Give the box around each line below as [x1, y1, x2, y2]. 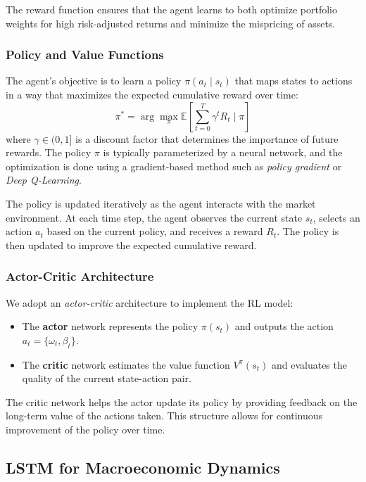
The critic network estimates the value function [22, 357, 230, 372]
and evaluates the [271, 357, 347, 372]
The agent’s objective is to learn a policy [6, 73, 182, 88]
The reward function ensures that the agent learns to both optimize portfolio [6, 2, 338, 16]
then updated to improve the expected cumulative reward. [6, 237, 257, 252]
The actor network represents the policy [22, 319, 198, 334]
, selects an [313, 210, 360, 224]
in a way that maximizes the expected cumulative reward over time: [6, 87, 298, 101]
